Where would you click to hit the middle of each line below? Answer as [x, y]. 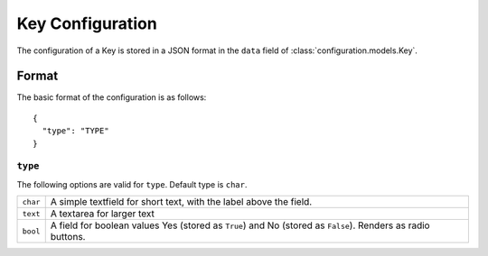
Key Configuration [87, 23]
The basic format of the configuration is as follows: [112, 97]
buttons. [68, 237]
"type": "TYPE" [75, 131]
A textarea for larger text [103, 214]
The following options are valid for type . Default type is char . [132, 184]
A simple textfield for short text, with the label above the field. [181, 202]
